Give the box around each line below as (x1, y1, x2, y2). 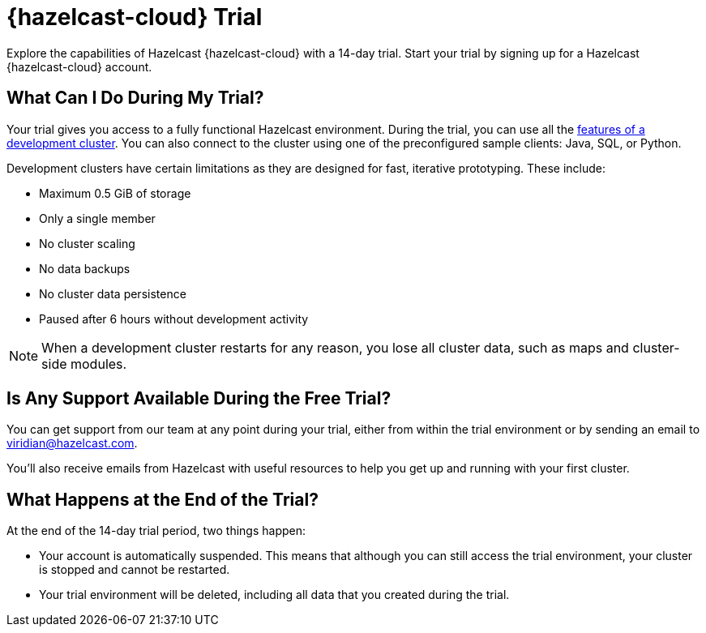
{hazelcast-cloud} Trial (6, 3, 263, 31)
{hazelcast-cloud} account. (6, 59, 152, 74)
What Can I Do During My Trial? (6, 88, 264, 109)
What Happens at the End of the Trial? (6, 489, 319, 510)
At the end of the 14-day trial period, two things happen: (6, 524, 306, 538)
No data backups (39, 261, 131, 276)
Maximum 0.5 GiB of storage (39, 186, 191, 200)
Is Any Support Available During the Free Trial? (6, 388, 392, 409)
